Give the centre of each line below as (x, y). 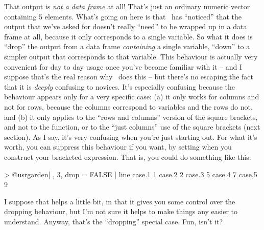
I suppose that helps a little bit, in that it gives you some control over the (120, 201)
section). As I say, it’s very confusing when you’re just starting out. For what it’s (131, 137)
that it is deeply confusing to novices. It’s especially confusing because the (119, 86)
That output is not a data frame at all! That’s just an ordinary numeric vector (127, 6)
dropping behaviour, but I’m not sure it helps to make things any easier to (121, 211)
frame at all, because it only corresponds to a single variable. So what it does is (128, 36)
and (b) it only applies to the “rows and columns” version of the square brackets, (131, 117)
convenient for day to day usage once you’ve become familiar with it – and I (123, 66)
